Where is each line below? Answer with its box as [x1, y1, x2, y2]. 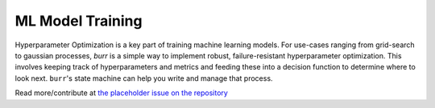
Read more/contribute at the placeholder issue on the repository [14, 88, 229, 98]
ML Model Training [14, 12, 143, 30]
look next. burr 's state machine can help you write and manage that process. [14, 73, 273, 83]
